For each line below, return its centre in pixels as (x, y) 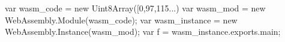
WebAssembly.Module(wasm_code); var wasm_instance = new (121, 19)
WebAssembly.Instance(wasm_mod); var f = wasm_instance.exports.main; (143, 31)
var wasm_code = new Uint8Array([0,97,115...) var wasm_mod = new (135, 8)
